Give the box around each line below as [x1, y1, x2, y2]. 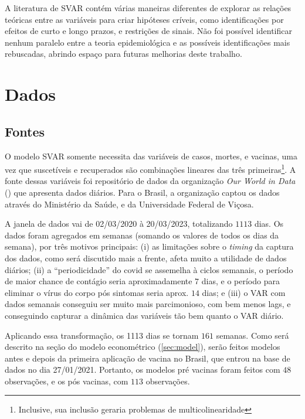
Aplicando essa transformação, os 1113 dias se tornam [5, 329, 199, 341]
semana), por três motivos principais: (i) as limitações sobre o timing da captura [5, 240, 294, 253]
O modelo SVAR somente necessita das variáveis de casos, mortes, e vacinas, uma [5, 149, 298, 162]
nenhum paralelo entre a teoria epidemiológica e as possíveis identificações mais [5, 36, 290, 48]
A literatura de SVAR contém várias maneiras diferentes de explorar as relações [5, 2, 292, 13]
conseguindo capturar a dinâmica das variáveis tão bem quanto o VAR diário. [5, 309, 284, 321]
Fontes [5, 122, 45, 140]
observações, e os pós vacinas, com [5, 374, 128, 387]
